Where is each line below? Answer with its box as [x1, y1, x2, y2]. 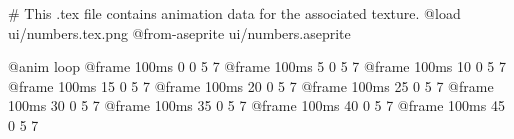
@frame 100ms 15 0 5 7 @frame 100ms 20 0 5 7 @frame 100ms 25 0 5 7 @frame [8, 75, 494, 96]
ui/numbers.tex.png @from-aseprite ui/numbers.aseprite [8, 22, 351, 43]
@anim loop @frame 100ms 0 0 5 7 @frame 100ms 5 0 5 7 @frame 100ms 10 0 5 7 [8, 56, 507, 77]
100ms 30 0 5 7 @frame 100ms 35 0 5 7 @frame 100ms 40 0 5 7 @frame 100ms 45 [8, 95, 505, 116]
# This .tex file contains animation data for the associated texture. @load [8, 3, 461, 23]
